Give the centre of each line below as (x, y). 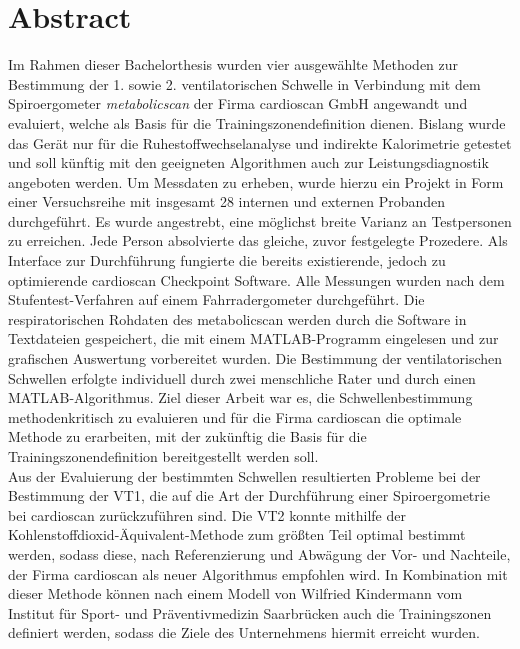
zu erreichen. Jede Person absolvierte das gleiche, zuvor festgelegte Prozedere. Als (258, 240)
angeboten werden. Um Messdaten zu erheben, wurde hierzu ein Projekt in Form (256, 181)
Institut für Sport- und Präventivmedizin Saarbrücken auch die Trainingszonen (250, 612)
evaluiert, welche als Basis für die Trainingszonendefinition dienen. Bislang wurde (257, 122)
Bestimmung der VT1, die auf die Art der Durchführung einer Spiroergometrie (249, 495)
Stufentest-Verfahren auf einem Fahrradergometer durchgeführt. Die (216, 299)
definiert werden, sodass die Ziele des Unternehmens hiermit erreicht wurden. (244, 632)
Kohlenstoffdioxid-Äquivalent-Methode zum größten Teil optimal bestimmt (237, 534)
